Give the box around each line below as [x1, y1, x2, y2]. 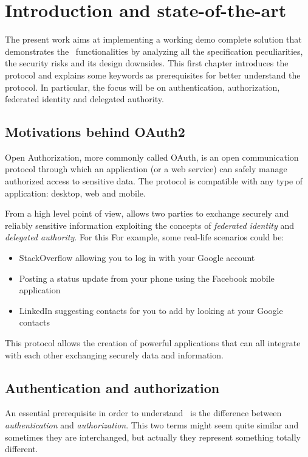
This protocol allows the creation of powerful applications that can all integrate [5, 337, 301, 349]
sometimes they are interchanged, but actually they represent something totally [5, 430, 301, 443]
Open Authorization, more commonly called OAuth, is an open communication [5, 150, 299, 163]
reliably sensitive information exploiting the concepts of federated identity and [5, 218, 295, 231]
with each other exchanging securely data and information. [5, 348, 224, 361]
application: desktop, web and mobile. [5, 186, 146, 199]
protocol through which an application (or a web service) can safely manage [5, 162, 287, 175]
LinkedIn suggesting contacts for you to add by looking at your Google [19, 304, 283, 316]
